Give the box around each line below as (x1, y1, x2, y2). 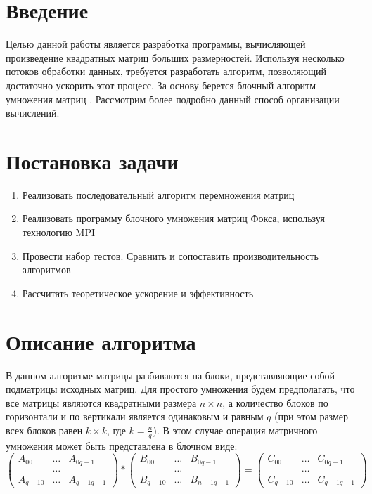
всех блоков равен (6, 422, 83, 437)
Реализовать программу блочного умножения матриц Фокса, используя (22, 211, 325, 226)
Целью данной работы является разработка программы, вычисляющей (6, 37, 306, 51)
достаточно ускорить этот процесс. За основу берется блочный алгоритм (6, 77, 316, 92)
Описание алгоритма (6, 327, 196, 356)
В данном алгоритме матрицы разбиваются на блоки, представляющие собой (6, 368, 335, 382)
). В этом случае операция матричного (153, 422, 318, 437)
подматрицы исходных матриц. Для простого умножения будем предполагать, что (6, 382, 355, 396)
